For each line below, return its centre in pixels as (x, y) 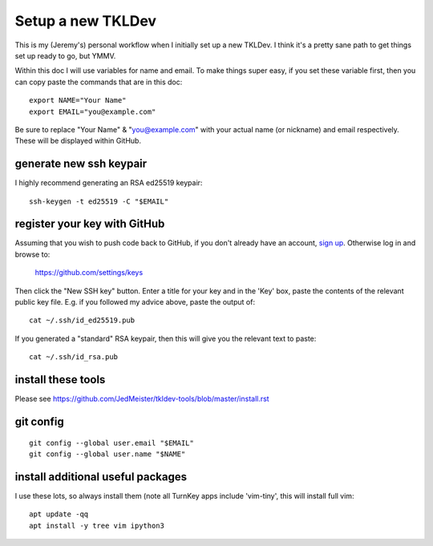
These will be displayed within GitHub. (78, 141)
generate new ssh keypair (81, 164)
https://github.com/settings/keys (89, 273)
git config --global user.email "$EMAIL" (111, 443)
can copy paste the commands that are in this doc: (99, 82)
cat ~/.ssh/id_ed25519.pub (82, 320)
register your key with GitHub (90, 224)
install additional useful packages (101, 477)
